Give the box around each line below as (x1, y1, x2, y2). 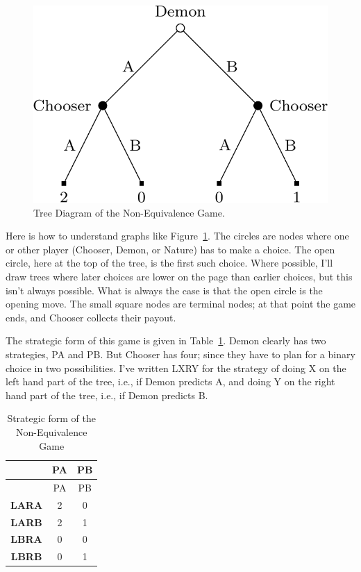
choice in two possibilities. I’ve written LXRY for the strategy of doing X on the (6, 360, 346, 375)
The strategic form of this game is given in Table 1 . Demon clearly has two (6, 333, 326, 348)
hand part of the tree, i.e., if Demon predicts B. (6, 387, 208, 402)
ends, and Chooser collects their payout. (6, 310, 176, 324)
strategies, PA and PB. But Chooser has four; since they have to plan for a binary (6, 346, 355, 361)
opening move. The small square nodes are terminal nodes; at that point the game (6, 296, 356, 311)
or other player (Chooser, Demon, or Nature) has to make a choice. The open (6, 242, 335, 256)
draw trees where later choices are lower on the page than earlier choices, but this (6, 269, 353, 283)
